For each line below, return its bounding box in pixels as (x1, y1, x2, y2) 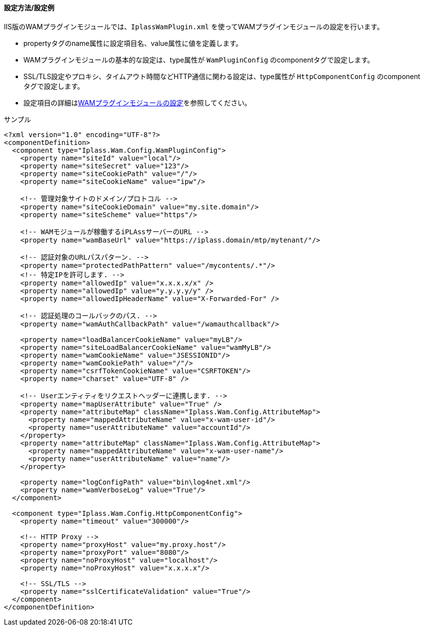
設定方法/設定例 (4, 3, 55, 12)
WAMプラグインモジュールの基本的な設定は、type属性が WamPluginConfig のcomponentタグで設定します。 (23, 55, 374, 64)
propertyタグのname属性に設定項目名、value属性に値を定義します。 (23, 39, 243, 47)
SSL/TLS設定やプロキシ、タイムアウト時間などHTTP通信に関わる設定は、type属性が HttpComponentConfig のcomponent (23, 72, 421, 81)
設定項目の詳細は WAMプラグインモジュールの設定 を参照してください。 (23, 98, 251, 107)
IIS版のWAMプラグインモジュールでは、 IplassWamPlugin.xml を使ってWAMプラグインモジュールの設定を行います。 (4, 22, 384, 31)
